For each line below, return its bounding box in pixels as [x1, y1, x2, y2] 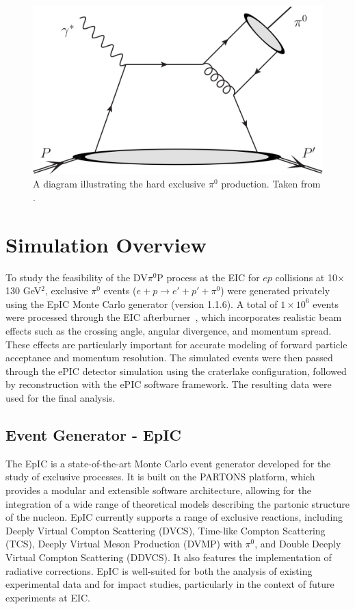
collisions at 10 [275, 270, 337, 284]
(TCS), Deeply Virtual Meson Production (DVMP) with [5, 536, 242, 551]
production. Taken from [221, 177, 321, 191]
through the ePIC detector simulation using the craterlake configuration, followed [5, 363, 347, 378]
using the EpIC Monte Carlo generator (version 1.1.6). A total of [5, 296, 278, 311]
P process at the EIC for [157, 270, 260, 284]
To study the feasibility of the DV [5, 270, 148, 284]
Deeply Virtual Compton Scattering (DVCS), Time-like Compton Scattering [5, 523, 326, 537]
